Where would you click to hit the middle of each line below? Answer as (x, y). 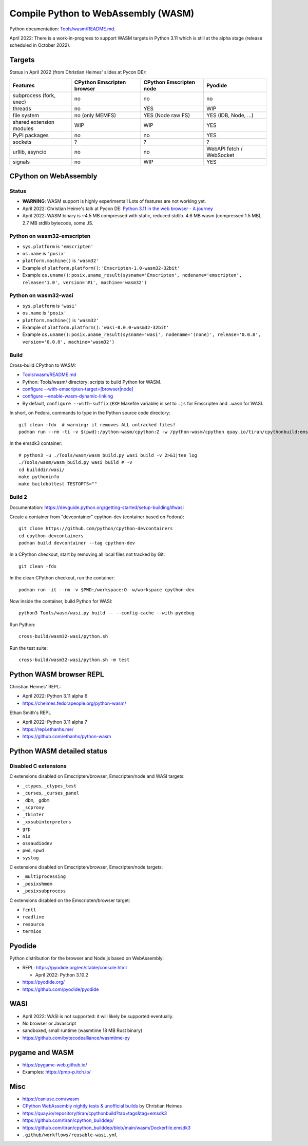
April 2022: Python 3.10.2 (62, 975)
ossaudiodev (37, 843)
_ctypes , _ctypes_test (50, 785)
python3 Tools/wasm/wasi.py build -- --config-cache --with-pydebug (107, 613)
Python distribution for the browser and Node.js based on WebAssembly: (87, 959)
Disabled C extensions (38, 766)
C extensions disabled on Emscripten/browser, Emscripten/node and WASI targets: (97, 776)
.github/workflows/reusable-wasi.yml (70, 1135)
